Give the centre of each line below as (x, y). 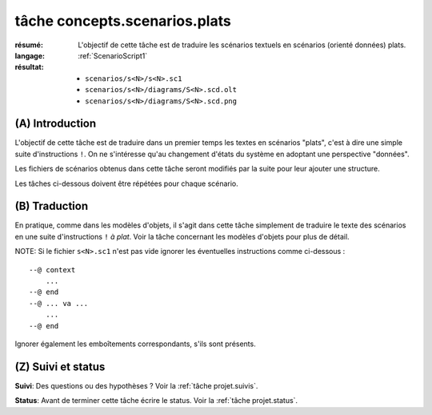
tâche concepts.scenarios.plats (123, 21)
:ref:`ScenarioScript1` (113, 55)
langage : (30, 55)
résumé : (29, 45)
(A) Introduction (56, 124)
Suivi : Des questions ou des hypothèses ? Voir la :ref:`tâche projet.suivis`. (136, 385)
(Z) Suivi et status (60, 367)
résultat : (29, 67)
